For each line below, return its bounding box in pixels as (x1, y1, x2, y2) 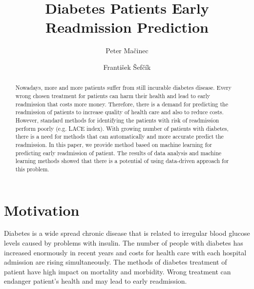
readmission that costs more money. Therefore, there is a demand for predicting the (15, 100, 229, 108)
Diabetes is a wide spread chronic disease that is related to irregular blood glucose (4, 228, 250, 238)
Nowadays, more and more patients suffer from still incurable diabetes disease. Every (15, 83, 232, 92)
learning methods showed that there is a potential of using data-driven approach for (15, 157, 229, 165)
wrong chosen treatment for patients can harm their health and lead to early (15, 91, 211, 100)
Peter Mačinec (106, 45, 148, 56)
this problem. (15, 165, 49, 173)
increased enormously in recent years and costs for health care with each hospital (4, 247, 247, 257)
